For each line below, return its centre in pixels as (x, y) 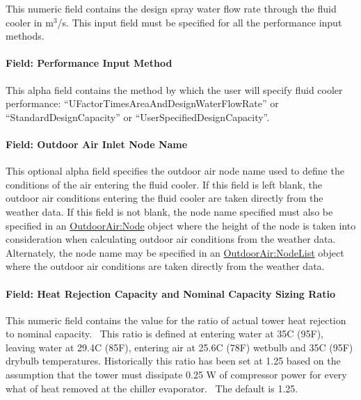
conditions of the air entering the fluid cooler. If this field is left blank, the (164, 184)
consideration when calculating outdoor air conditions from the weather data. (171, 239)
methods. (25, 36)
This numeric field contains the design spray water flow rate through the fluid (171, 8)
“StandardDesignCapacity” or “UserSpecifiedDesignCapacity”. (138, 117)
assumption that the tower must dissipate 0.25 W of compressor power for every (176, 375)
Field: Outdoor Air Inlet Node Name (97, 144)
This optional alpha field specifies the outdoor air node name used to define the (175, 171)
